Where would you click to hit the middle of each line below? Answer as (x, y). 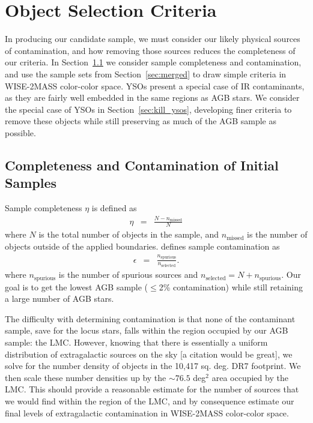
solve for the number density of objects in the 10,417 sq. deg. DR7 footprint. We (153, 366)
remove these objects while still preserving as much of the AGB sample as (141, 121)
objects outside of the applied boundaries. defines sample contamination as (142, 246)
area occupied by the (250, 377)
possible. (20, 132)
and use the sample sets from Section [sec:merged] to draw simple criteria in (146, 73)
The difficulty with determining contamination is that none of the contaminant (150, 318)
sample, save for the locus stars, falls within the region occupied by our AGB (147, 330)
